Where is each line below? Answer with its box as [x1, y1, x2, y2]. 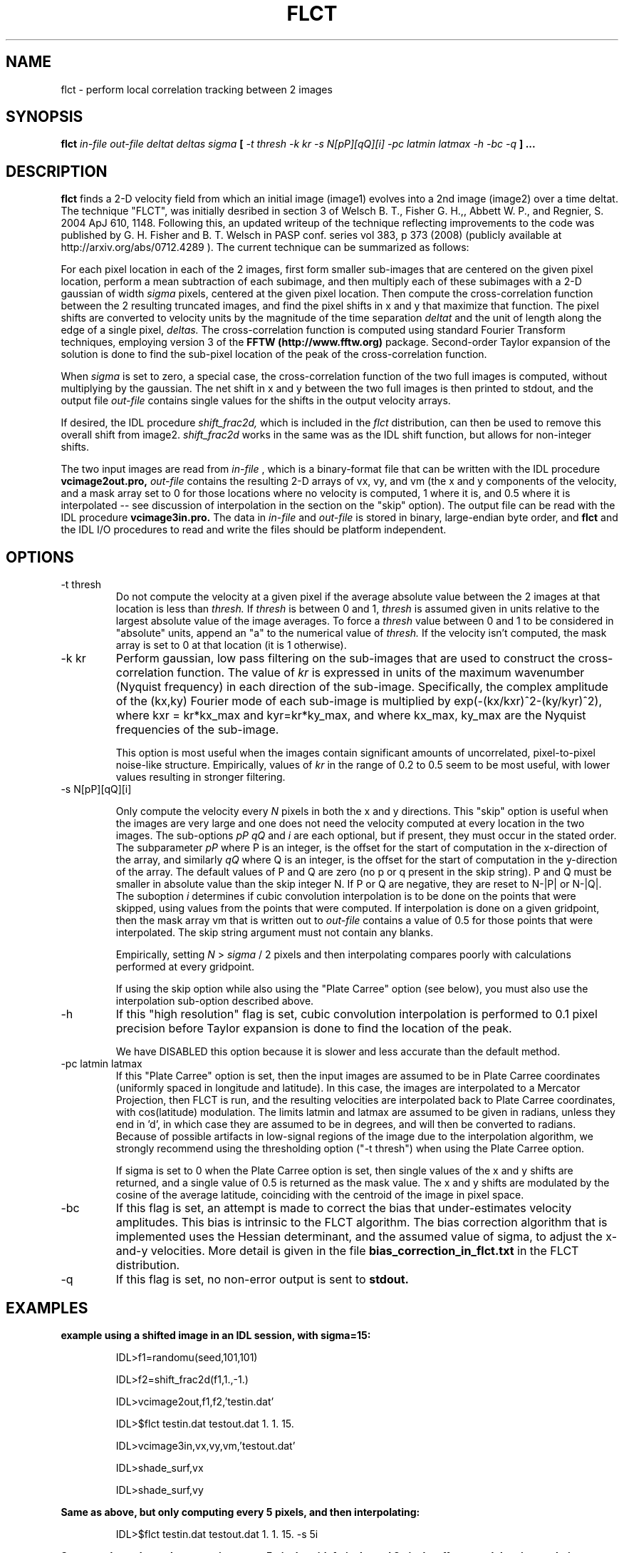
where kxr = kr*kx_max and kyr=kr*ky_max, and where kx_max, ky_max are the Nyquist [115, 708, 586, 723]
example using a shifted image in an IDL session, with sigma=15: [61, 1328, 371, 1341]
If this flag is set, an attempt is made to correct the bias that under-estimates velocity [115, 1201, 572, 1216]
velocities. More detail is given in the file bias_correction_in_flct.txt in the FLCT [150, 1244, 579, 1259]
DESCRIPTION [6, 162, 108, 180]
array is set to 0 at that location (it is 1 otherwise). [115, 639, 347, 652]
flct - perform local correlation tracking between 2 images [61, 83, 333, 96]
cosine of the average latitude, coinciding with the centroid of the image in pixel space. [115, 1189, 524, 1201]
